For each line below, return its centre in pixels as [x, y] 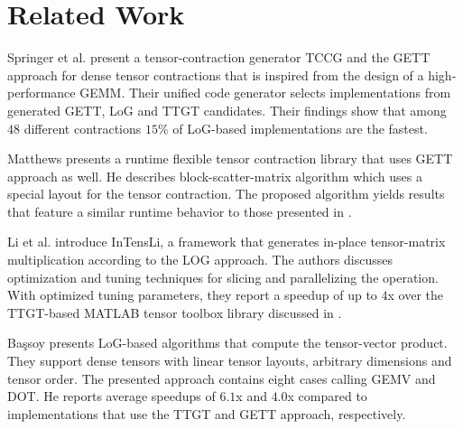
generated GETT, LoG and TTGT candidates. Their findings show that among [227, 110]
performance [42, 93]
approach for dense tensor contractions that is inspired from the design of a [216, 75]
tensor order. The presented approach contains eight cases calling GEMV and [222, 378]
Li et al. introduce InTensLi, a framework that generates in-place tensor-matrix [227, 242]
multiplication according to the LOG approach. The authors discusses [200, 260]
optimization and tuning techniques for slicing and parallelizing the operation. [223, 277]
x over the [415, 295]
